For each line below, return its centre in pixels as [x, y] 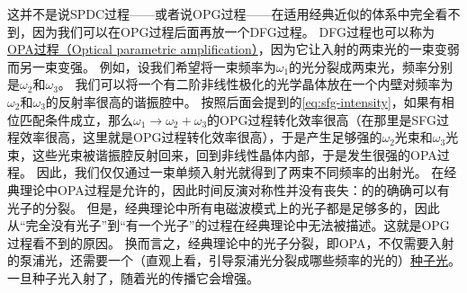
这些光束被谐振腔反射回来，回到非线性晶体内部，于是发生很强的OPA [234, 154]
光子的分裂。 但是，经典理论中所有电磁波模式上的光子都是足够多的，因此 [224, 207]
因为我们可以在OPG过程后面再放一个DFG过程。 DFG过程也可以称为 [233, 31]
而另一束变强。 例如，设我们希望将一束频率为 [142, 66]
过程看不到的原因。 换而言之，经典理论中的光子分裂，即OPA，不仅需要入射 [231, 242]
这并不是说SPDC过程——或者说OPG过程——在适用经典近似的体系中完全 [221, 13]
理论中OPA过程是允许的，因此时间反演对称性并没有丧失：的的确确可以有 [234, 189]
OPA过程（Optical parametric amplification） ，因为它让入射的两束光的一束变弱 [233, 49]
